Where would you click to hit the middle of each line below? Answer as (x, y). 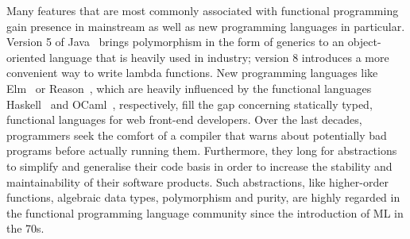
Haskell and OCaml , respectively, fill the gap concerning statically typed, (190, 104)
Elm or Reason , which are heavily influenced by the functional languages (189, 88)
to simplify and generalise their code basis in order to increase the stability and (199, 166)
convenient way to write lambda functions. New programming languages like (192, 73)
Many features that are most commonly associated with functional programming (203, 10)
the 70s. (25, 228)
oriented (26, 57)
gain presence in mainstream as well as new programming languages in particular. (206, 26)
